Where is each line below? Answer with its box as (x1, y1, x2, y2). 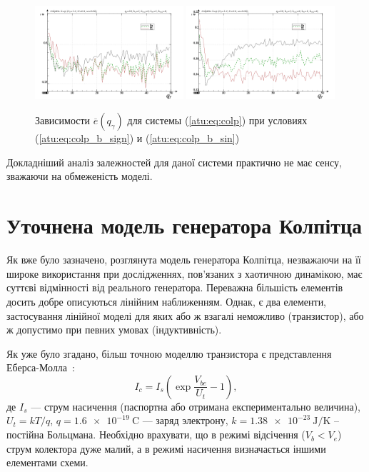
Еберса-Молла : (6, 360, 75, 375)
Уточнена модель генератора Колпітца (6, 211, 363, 240)
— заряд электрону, (142, 413, 228, 428)
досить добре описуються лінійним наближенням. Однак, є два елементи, (6, 293, 327, 308)
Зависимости (35, 113, 91, 128)
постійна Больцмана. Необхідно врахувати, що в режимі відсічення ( (6, 427, 305, 442)
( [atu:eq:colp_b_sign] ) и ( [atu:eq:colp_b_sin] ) (35, 131, 240, 146)
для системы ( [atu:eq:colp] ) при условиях (127, 113, 308, 128)
